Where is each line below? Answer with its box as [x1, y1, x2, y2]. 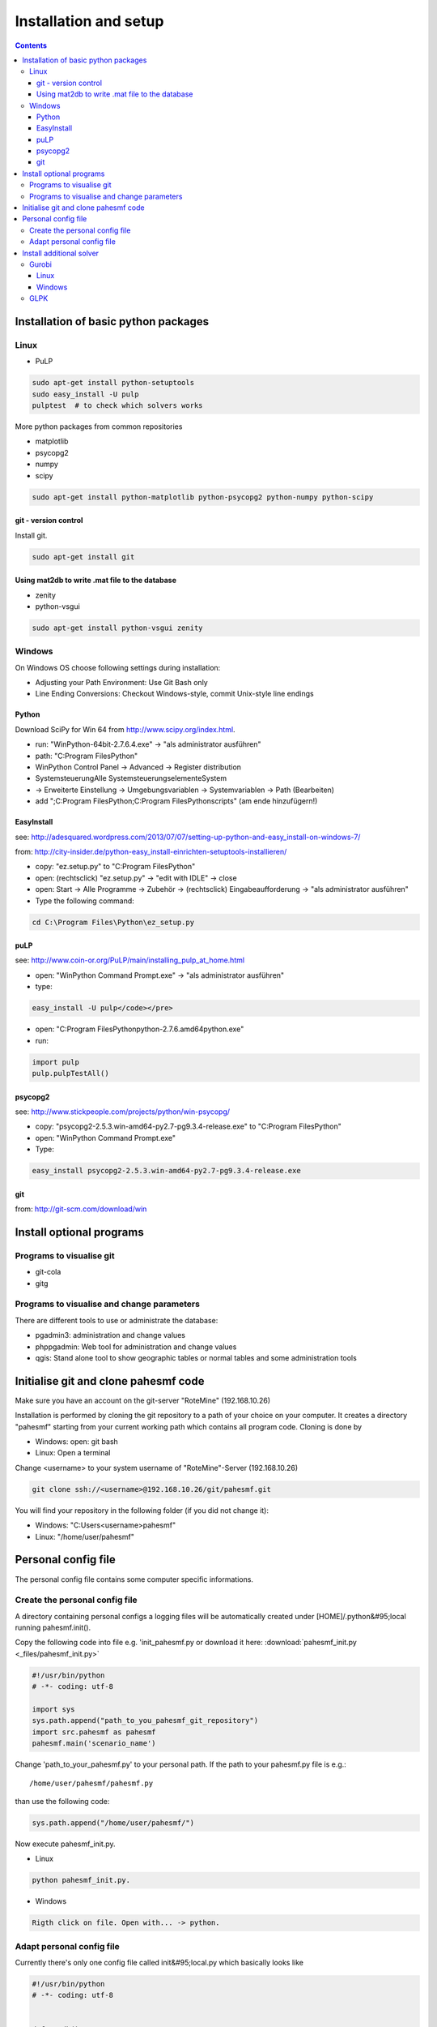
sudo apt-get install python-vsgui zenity [32, 623, 203, 632]
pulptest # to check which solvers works [32, 401, 203, 410]
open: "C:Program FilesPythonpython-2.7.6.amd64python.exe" [35, 1024, 244, 1034]
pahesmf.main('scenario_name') [32, 1739, 157, 1748]
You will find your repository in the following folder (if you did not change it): [15, 1505, 269, 1515]
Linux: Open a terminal [35, 1448, 111, 1458]
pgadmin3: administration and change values [35, 1331, 186, 1340]
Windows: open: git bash [35, 1437, 119, 1446]
